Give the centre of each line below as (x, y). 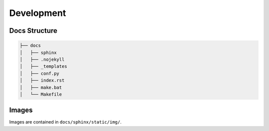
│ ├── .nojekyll (42, 59)
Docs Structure (33, 31)
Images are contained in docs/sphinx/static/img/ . (65, 122)
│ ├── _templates (43, 66)
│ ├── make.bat (41, 87)
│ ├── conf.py (40, 73)
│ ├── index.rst (42, 80)
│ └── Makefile (41, 94)
